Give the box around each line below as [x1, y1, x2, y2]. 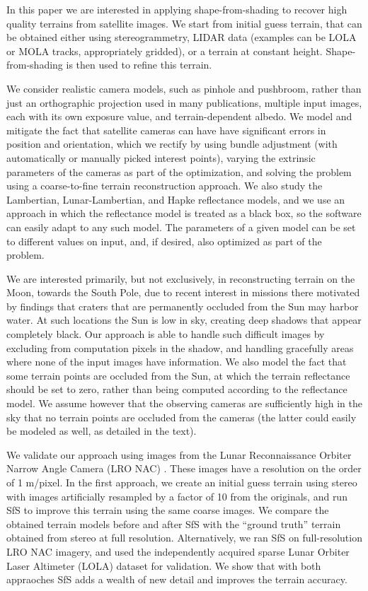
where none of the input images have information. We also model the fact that [6, 354, 347, 369]
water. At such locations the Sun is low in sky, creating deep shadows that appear [6, 312, 362, 327]
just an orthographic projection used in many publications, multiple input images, [6, 95, 362, 110]
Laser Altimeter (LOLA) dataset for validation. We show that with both [6, 558, 321, 573]
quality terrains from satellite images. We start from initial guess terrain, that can [6, 16, 362, 30]
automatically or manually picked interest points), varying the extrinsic [6, 150, 316, 165]
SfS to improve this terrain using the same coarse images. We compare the [6, 503, 329, 517]
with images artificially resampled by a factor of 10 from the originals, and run [6, 488, 347, 503]
